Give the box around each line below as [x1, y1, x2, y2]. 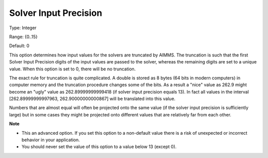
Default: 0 [9, 43, 30, 49]
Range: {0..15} [9, 34, 38, 40]
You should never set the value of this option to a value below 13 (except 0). [21, 144, 177, 150]
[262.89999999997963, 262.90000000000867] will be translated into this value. [9, 96, 176, 102]
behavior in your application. [21, 137, 80, 143]
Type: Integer [9, 25, 37, 31]
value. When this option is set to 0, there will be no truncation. [9, 66, 136, 72]
